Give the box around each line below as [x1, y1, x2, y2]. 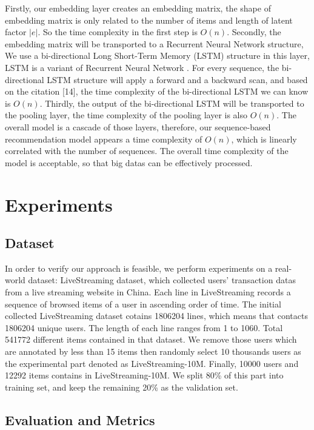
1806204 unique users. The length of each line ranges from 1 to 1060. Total [5, 321, 283, 334]
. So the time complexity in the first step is [38, 25, 198, 38]
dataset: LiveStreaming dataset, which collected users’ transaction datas [28, 274, 296, 286]
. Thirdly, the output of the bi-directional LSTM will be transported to [39, 96, 304, 109]
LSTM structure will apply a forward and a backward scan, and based [47, 73, 308, 86]
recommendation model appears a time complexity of [5, 132, 202, 145]
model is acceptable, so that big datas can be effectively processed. [5, 156, 253, 169]
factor [5, 25, 27, 38]
